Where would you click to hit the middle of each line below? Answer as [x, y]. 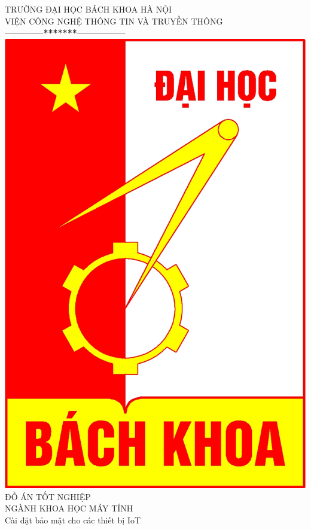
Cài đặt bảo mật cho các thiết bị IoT [73, 520]
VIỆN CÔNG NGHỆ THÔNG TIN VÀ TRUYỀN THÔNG [114, 21]
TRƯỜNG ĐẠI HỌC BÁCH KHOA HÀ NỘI [89, 9]
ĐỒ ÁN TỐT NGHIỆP [48, 496]
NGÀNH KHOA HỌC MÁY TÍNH [69, 508]
